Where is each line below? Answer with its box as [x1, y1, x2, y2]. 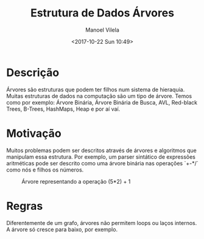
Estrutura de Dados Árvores [30, 6, 175, 20]
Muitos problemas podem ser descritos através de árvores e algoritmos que [6, 147, 197, 154]
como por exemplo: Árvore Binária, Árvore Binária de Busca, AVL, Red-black [6, 99, 198, 106]
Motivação [6, 126, 62, 140]
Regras [6, 199, 43, 213]
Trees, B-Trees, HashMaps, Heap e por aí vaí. [6, 105, 121, 113]
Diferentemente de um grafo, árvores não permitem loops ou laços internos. [6, 219, 197, 226]
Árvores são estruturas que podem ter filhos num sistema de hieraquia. [6, 86, 185, 93]
